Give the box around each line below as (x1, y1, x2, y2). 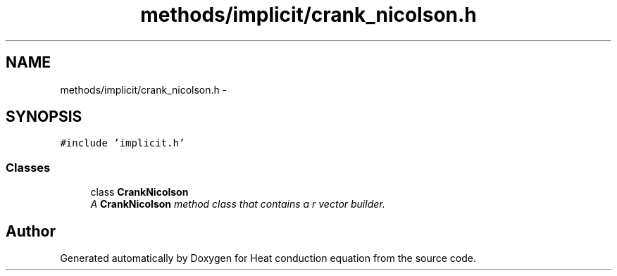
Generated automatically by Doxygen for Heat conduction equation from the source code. (60, 252, 477, 265)
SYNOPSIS (6, 108, 82, 126)
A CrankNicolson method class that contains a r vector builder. (90, 198, 385, 211)
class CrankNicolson (90, 186, 189, 199)
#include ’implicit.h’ (60, 137, 185, 149)
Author (6, 222, 56, 240)
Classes (6, 160, 51, 175)
